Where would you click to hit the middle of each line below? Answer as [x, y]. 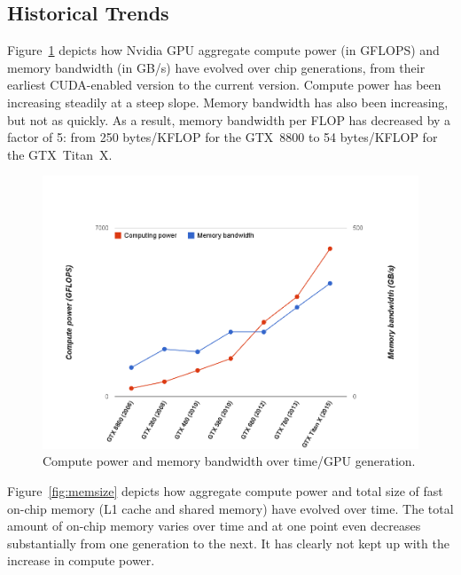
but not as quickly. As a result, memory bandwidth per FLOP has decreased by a [229, 119]
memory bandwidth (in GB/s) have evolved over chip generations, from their [216, 67]
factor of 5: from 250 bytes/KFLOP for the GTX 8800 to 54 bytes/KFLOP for [223, 137]
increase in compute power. [81, 560]
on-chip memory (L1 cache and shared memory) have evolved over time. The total [230, 508]
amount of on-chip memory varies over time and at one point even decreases [214, 526]
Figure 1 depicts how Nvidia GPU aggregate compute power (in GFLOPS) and [223, 50]
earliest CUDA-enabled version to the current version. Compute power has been [224, 85]
